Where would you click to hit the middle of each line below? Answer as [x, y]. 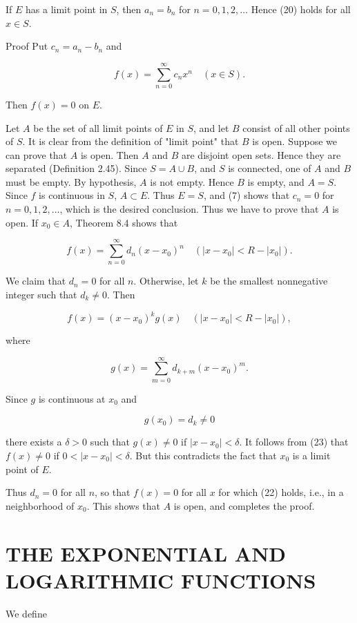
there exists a [34, 442]
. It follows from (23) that [294, 442]
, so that [113, 492]
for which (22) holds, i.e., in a [281, 492]
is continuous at [72, 398]
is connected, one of [270, 168]
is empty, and [276, 181]
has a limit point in [67, 9]
